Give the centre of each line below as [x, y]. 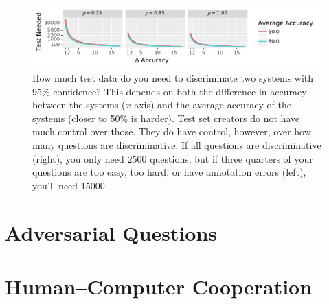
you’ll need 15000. [70, 185]
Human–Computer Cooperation [159, 286]
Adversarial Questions [111, 232]
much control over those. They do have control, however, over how [172, 131]
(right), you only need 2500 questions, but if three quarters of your [173, 158]
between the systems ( [79, 105]
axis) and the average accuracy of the [213, 105]
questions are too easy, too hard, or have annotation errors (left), [169, 172]
